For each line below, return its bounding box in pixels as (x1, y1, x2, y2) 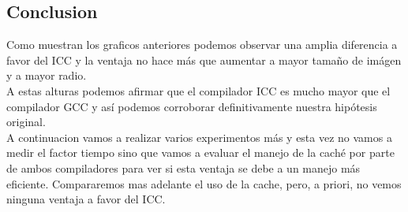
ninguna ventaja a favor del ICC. (6, 191, 166, 207)
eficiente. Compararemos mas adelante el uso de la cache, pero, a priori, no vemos (6, 175, 402, 192)
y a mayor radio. (6, 67, 87, 84)
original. (6, 113, 46, 130)
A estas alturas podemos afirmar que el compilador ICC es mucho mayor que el (6, 82, 391, 99)
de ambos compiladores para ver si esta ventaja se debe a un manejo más (6, 159, 361, 176)
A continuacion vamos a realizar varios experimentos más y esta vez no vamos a (6, 128, 392, 145)
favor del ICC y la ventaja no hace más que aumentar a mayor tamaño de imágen (6, 51, 402, 68)
